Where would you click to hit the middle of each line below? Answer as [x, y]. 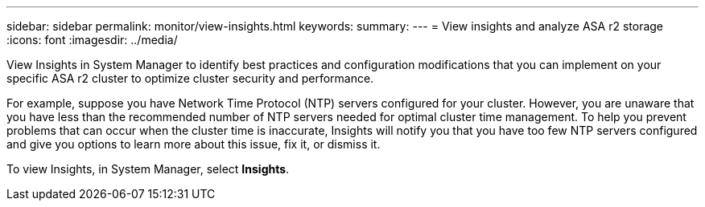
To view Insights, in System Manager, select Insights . [148, 169]
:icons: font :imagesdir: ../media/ [92, 40]
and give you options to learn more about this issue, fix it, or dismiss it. [194, 144]
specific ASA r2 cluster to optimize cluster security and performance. [190, 78]
